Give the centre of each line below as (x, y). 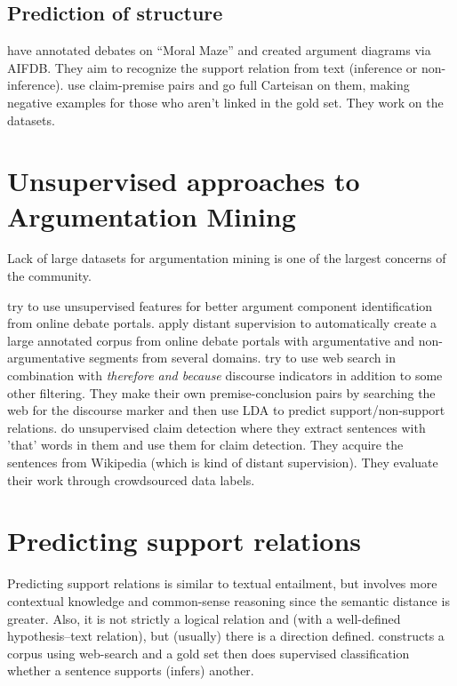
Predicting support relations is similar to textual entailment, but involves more (222, 583)
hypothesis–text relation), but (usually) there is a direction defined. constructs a (226, 636)
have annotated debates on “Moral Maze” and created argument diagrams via (219, 50)
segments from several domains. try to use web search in (242, 358)
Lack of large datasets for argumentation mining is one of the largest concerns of (227, 258)
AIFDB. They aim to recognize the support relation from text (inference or (212, 67)
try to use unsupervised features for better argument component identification (220, 305)
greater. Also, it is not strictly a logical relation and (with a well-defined (204, 618)
